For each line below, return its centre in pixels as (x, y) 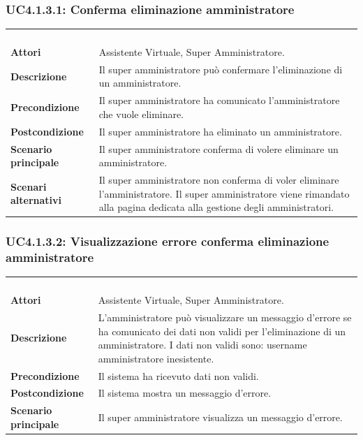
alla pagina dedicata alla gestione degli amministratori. (216, 207)
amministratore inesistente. (156, 358)
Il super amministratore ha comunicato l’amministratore (219, 100)
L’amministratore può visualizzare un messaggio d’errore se (225, 317)
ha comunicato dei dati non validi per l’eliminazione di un (222, 331)
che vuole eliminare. (141, 113)
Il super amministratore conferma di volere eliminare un (218, 148)
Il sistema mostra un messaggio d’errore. (185, 393)
